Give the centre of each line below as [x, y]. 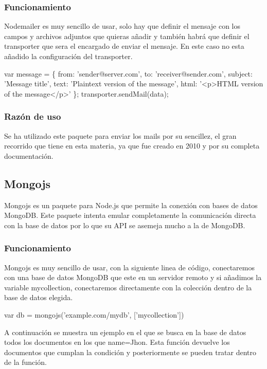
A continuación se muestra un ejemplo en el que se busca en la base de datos [125, 332]
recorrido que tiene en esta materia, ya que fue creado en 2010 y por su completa [132, 146]
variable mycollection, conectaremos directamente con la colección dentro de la [128, 287]
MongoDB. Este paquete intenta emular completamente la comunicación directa [130, 215]
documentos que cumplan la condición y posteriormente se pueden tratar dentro [130, 352]
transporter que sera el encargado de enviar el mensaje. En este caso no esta [124, 46]
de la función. [25, 362]
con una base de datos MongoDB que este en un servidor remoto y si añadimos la [133, 277]
